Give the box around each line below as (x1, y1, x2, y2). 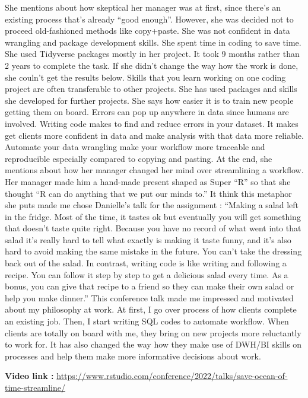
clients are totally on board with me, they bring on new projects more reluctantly (5, 326, 301, 339)
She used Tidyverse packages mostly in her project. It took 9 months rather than (5, 47, 300, 60)
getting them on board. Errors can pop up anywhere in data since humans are (5, 106, 289, 118)
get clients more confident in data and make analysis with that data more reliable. (5, 129, 304, 141)
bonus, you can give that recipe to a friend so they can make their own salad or (5, 280, 294, 292)
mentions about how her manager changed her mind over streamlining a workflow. (5, 164, 304, 176)
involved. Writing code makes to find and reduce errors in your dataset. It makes (5, 117, 299, 129)
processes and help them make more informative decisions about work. (5, 349, 261, 362)
